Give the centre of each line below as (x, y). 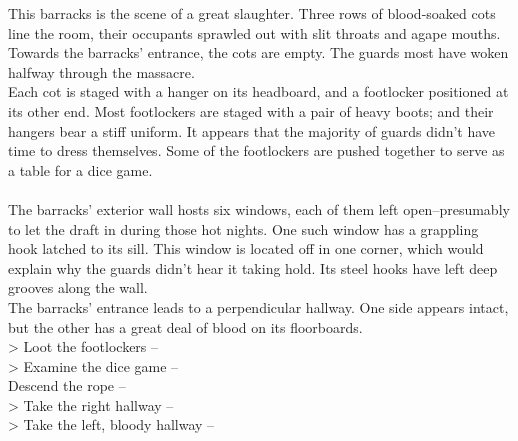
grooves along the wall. (78, 287)
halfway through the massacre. (101, 71)
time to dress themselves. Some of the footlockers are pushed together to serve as (256, 150)
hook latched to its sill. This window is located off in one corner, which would (246, 248)
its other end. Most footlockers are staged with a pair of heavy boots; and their (251, 110)
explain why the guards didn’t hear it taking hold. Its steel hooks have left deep (253, 267)
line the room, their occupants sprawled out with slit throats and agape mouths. (254, 32)
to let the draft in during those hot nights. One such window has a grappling (243, 228)
